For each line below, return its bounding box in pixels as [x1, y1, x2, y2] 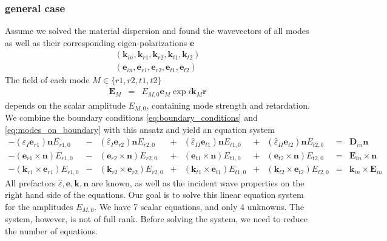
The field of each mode [5, 73, 90, 86]
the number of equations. [5, 224, 98, 237]
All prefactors [5, 176, 56, 189]
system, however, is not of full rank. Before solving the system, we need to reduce [5, 212, 308, 225]
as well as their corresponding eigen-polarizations [5, 36, 187, 49]
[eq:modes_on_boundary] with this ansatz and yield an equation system [5, 123, 275, 135]
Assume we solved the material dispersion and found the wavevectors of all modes [5, 24, 309, 37]
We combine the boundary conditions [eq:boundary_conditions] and [5, 111, 258, 123]
